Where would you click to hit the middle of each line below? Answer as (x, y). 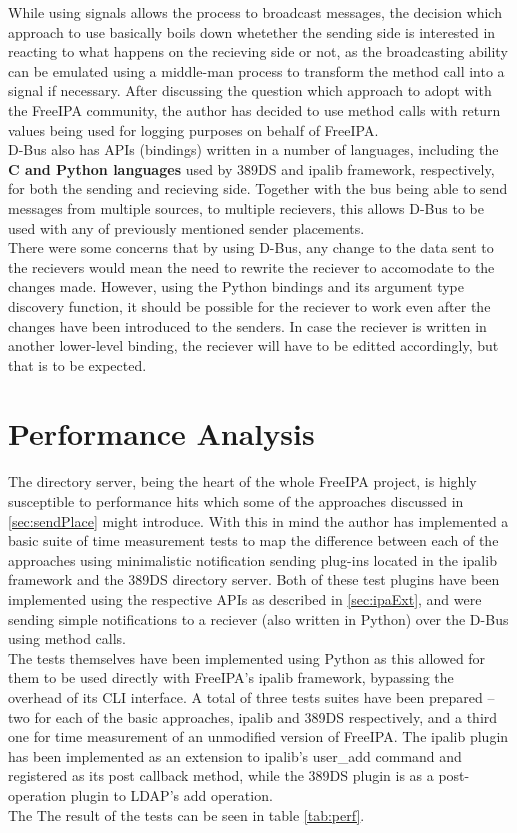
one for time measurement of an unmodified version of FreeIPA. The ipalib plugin (258, 736)
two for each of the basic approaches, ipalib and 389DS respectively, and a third (253, 716)
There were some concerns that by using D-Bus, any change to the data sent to (251, 247)
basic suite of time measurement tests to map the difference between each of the (253, 540)
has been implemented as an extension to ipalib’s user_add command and (235, 755)
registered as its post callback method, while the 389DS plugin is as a (221, 775)
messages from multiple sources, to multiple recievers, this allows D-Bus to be (246, 207)
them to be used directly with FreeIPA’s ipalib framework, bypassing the (231, 677)
